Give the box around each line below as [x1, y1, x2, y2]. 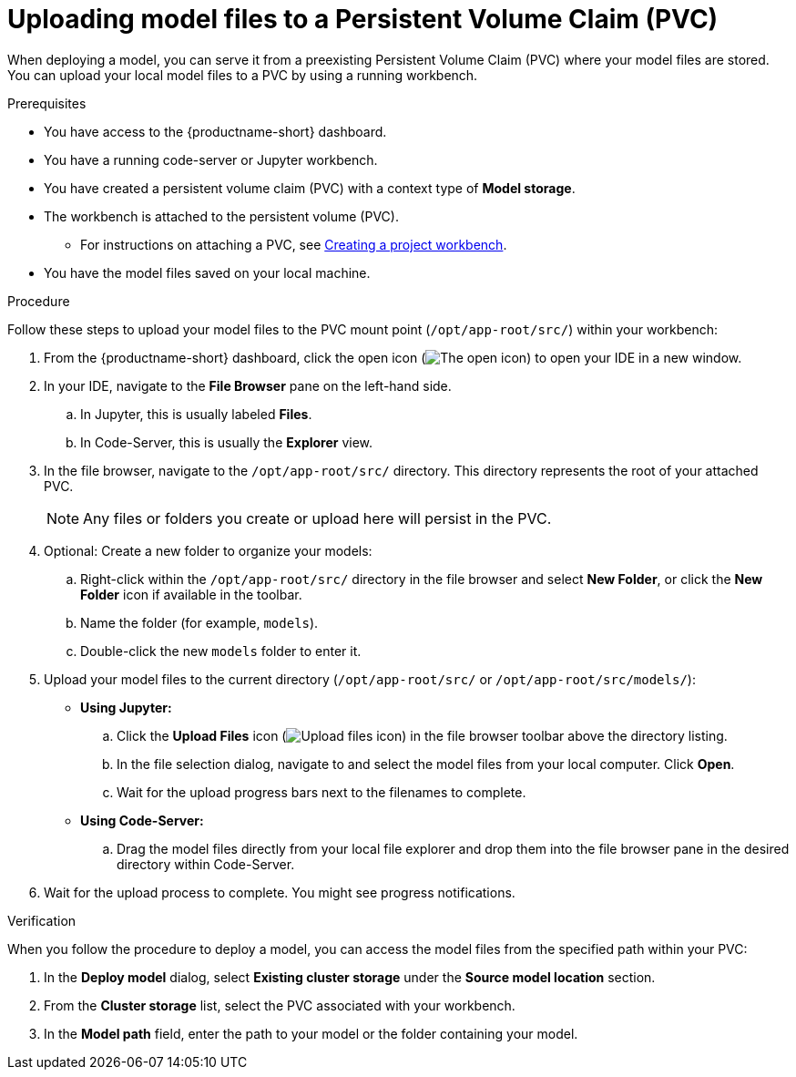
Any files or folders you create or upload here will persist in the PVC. [83, 508, 552, 528]
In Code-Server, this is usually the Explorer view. [80, 434, 373, 450]
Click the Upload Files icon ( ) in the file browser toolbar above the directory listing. [117, 727, 728, 744]
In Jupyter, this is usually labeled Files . [80, 405, 312, 422]
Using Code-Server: [80, 812, 204, 828]
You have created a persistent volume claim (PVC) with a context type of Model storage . [44, 179, 576, 196]
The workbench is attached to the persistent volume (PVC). [44, 208, 399, 224]
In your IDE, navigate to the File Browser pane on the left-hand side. [44, 377, 452, 394]
